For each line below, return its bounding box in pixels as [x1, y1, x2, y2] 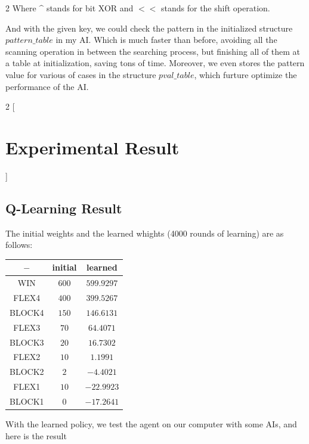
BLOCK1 [10, 395, 44, 407]
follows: [5, 238, 33, 251]
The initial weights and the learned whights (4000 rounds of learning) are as [5, 226, 284, 239]
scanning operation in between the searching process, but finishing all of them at [5, 45, 301, 57]
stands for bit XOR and [46, 2, 134, 14]
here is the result [5, 429, 67, 442]
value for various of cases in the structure [5, 68, 156, 80]
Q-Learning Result [5, 198, 122, 217]
